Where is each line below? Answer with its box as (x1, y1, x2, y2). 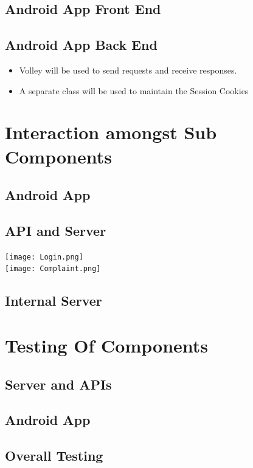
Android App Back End (5, 35, 158, 54)
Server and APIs (5, 374, 112, 393)
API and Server (5, 221, 106, 239)
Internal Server (5, 291, 102, 310)
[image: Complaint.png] (5, 264, 101, 274)
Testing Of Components (5, 333, 209, 357)
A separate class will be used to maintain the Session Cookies (19, 84, 249, 97)
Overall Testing (5, 446, 103, 465)
